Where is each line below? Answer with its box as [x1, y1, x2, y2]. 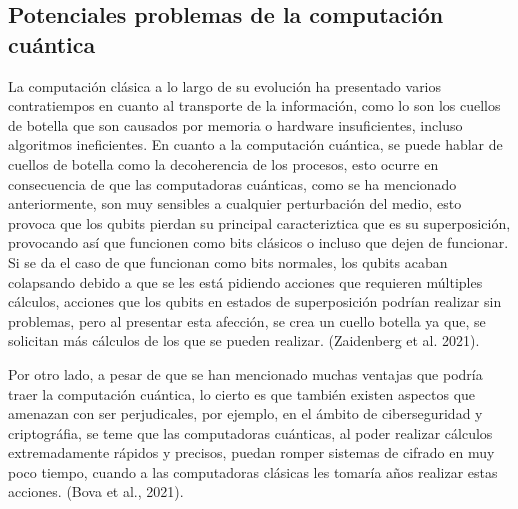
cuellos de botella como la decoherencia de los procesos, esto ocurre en [8, 153, 439, 174]
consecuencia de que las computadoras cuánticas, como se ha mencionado [8, 173, 457, 194]
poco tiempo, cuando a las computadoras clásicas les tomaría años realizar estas [8, 461, 498, 482]
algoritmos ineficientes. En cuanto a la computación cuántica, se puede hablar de [8, 134, 503, 155]
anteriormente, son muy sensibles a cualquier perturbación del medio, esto [8, 193, 462, 214]
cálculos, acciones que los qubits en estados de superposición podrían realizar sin [8, 291, 502, 312]
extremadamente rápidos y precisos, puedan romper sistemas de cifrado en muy [8, 442, 495, 463]
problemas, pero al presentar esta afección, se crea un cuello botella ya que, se [8, 310, 486, 331]
